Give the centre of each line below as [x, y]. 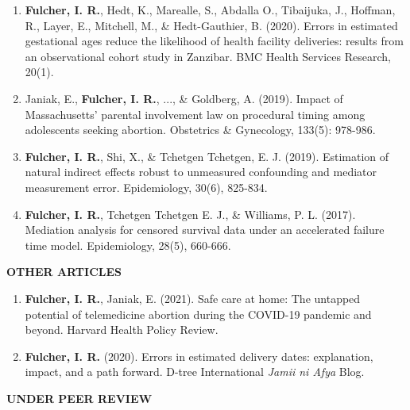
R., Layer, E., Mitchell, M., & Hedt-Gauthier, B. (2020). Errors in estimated [211, 25]
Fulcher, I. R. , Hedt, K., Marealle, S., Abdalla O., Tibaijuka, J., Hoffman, [210, 10]
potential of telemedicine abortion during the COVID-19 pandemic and [198, 314]
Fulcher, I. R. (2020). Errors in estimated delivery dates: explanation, [199, 356]
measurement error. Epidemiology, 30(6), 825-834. [146, 187]
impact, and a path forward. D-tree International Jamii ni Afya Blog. [195, 372]
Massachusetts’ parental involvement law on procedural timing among [195, 114]
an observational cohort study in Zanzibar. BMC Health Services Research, [208, 56]
